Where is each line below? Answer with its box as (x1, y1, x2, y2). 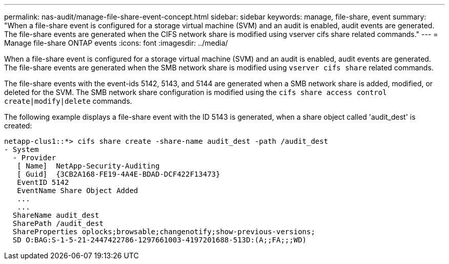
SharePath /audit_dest (12, 219, 104, 228)
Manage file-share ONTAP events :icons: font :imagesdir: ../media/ (4, 39, 228, 47)
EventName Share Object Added (17, 186, 138, 195)
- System (4, 145, 39, 154)
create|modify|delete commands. (4, 97, 132, 105)
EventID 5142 (17, 178, 69, 186)
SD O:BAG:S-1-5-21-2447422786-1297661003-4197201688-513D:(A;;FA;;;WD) (12, 236, 307, 244)
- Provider (12, 154, 56, 162)
